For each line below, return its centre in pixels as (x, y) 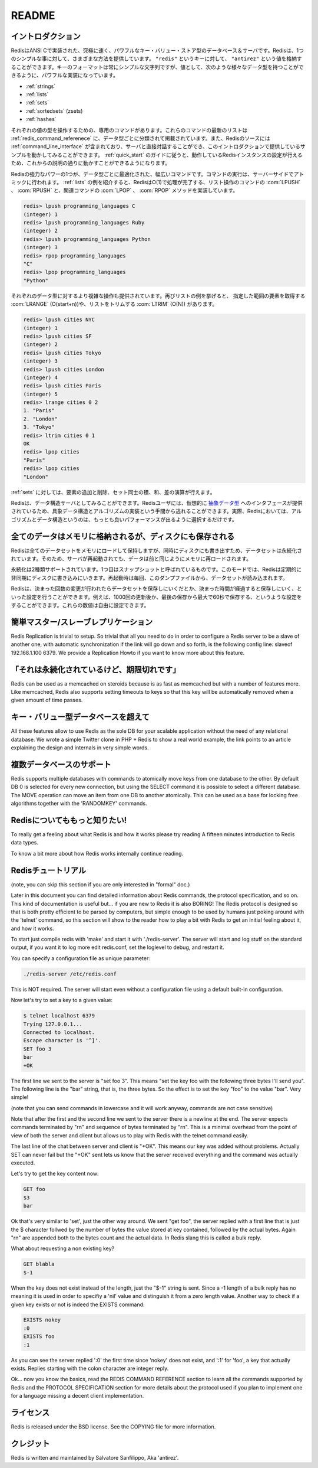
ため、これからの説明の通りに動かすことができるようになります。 (91, 163)
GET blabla (39, 1264)
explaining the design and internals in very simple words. (80, 748)
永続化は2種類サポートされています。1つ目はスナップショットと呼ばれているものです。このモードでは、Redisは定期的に (156, 569)
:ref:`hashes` (41, 119)
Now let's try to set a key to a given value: (62, 1000)
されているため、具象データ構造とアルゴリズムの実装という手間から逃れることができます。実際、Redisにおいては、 (151, 511)
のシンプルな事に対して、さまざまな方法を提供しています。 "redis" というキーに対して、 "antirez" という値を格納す (157, 58)
